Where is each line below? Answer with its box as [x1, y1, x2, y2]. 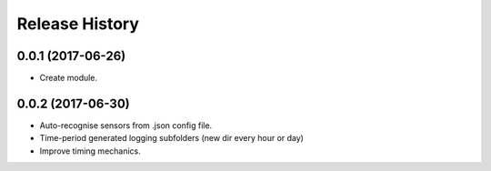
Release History [16, 14, 140, 34]
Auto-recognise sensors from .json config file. [39, 119, 213, 131]
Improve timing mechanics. [39, 146, 141, 156]
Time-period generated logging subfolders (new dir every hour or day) [39, 133, 305, 144]
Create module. [39, 73, 98, 84]
